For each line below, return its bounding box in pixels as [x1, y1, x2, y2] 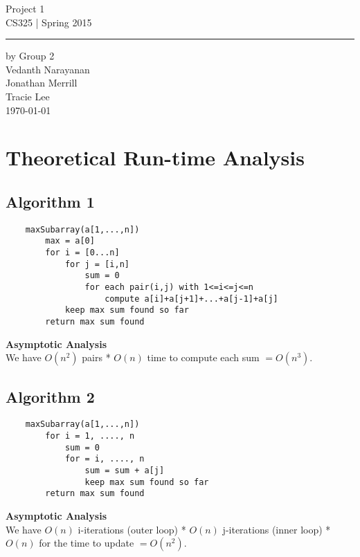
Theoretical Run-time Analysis [6, 143, 305, 172]
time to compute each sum [147, 350, 260, 365]
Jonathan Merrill [6, 75, 78, 90]
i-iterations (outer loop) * [78, 522, 186, 536]
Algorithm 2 [6, 385, 95, 407]
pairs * [82, 350, 111, 365]
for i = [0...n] [45, 248, 120, 258]
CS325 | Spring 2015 [6, 15, 92, 29]
